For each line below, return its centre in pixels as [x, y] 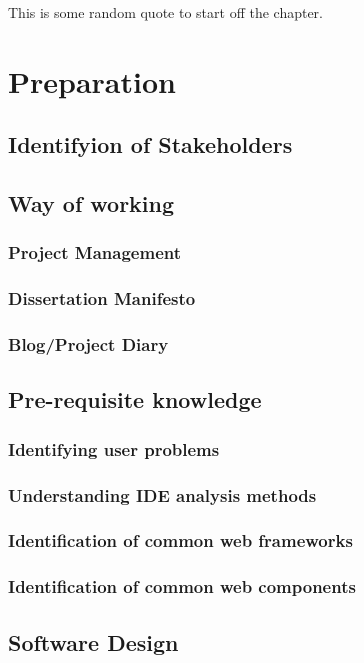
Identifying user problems [114, 448]
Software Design [93, 641]
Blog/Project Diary [88, 344]
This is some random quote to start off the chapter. [165, 12]
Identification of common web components [182, 586]
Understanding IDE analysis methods [162, 494]
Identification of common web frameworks [180, 540]
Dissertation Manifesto [102, 298]
